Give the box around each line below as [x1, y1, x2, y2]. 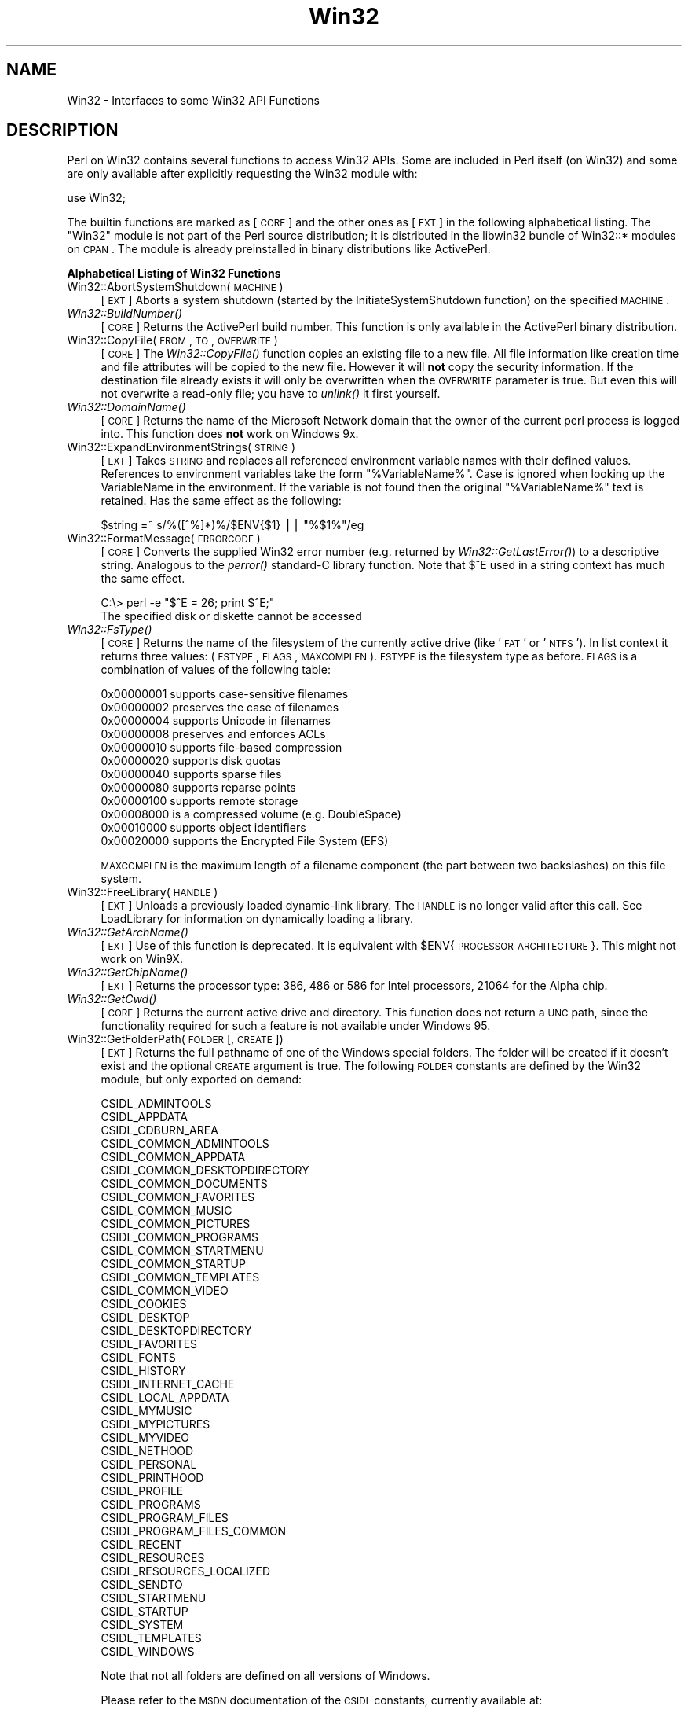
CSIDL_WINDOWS [101, 1645, 195, 1659]
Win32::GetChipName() [67, 965, 188, 980]
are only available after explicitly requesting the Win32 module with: [67, 167, 418, 181]
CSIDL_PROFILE [101, 1484, 184, 1498]
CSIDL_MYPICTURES [101, 1417, 210, 1432]
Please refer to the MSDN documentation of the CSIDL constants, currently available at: [101, 1693, 543, 1707]
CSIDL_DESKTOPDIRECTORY [101, 1324, 252, 1338]
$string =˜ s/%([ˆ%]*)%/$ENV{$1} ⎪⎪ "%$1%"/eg [101, 518, 364, 532]
